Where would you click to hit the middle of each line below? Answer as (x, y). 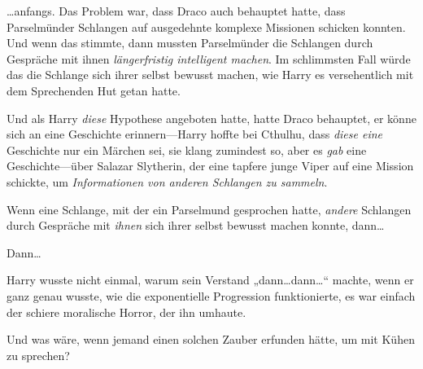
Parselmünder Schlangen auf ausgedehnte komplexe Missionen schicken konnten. (206, 26)
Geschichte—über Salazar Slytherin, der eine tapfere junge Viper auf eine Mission (210, 166)
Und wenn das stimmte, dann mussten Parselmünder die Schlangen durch (190, 43)
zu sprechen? (38, 355)
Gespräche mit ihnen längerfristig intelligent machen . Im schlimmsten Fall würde (209, 58)
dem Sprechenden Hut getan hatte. (94, 90)
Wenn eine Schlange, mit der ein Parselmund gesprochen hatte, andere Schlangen (209, 209)
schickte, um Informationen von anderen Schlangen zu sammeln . (167, 181)
